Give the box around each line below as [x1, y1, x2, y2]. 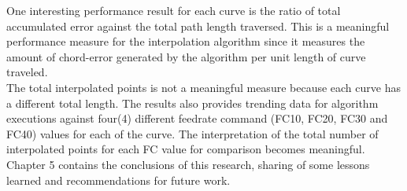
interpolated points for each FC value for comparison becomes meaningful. [6, 141, 365, 157]
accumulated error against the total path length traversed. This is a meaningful [6, 17, 390, 34]
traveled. [6, 64, 48, 80]
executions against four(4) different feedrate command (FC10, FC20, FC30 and [6, 110, 388, 127]
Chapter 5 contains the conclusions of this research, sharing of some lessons [6, 156, 370, 172]
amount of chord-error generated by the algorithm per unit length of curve [6, 48, 366, 64]
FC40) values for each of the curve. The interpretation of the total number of [6, 125, 379, 141]
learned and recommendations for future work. [6, 171, 231, 188]
